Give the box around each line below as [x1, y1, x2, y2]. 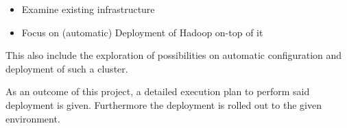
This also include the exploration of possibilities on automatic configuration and [5, 48, 342, 62]
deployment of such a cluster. [5, 61, 128, 75]
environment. [5, 111, 60, 125]
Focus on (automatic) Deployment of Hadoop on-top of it [21, 25, 263, 39]
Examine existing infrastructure [21, 2, 155, 16]
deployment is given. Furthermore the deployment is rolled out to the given [5, 97, 322, 112]
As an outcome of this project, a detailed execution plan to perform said [5, 84, 310, 99]
